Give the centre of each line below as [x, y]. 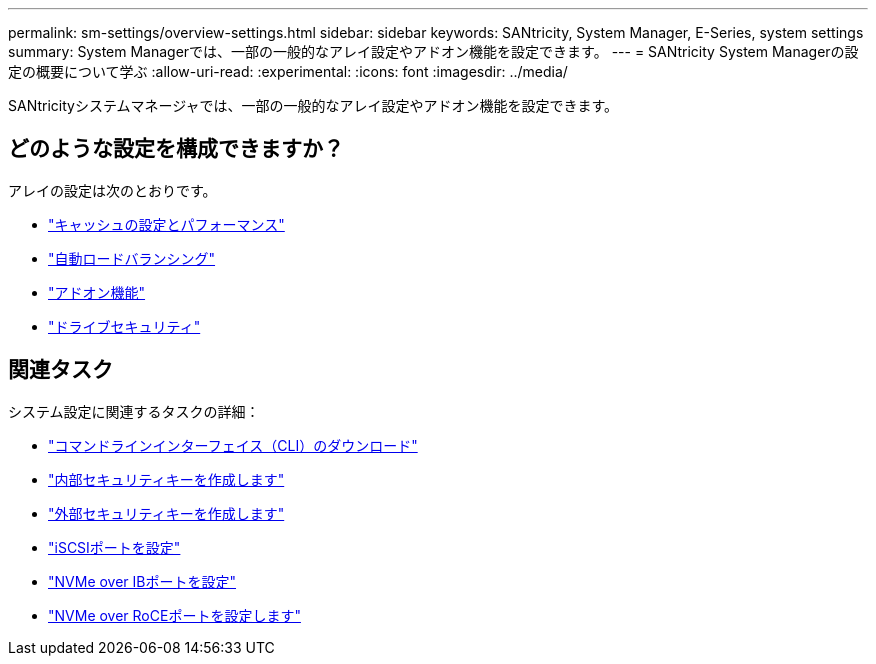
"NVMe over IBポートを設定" [142, 581]
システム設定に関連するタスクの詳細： [134, 411]
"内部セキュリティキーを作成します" [166, 479]
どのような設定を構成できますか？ [176, 149]
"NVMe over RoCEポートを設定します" [174, 615]
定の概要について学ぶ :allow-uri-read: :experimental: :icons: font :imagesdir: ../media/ [288, 71]
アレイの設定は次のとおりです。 [112, 190]
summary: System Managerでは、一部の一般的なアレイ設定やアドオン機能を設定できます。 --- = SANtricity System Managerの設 [433, 51]
